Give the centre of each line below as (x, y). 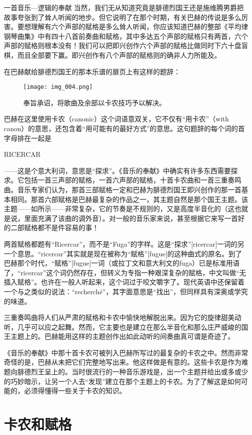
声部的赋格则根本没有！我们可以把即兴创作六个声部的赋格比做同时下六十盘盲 (126, 45)
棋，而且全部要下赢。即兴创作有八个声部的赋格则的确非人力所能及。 (112, 55)
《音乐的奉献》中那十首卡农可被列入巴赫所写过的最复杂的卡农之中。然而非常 (126, 352)
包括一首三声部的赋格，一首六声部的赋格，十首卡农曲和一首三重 (126, 180)
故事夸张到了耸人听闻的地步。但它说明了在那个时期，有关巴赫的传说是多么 (123, 17)
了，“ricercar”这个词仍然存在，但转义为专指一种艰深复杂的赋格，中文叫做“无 (125, 272)
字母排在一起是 (28, 138)
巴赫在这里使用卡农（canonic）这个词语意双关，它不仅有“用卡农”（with (117, 119)
